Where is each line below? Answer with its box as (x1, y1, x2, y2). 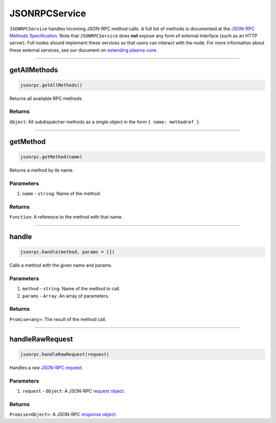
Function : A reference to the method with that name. (9, 214, 123, 220)
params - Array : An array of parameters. (22, 292, 109, 299)
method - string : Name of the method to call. (22, 286, 121, 292)
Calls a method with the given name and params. (9, 262, 112, 268)
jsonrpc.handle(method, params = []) (20, 249, 115, 255)
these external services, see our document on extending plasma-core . (9, 47, 158, 53)
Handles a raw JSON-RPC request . (9, 364, 83, 371)
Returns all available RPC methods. (9, 95, 83, 101)
